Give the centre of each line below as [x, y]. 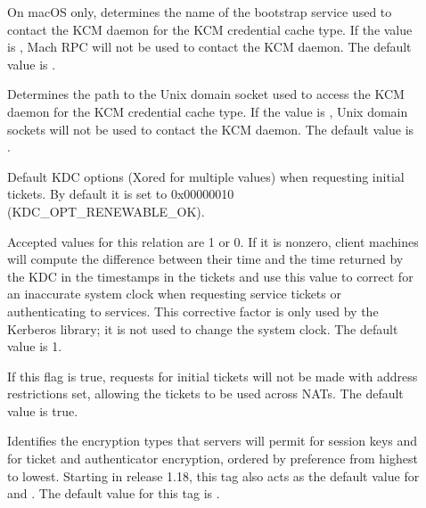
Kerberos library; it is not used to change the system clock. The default [203, 328]
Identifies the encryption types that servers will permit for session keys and [213, 441]
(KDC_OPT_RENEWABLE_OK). [106, 211]
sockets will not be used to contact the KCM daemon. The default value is [211, 129]
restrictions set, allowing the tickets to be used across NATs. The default [205, 393]
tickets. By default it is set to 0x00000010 [121, 194]
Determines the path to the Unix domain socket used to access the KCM [206, 94]
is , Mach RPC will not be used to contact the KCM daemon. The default [209, 47]
